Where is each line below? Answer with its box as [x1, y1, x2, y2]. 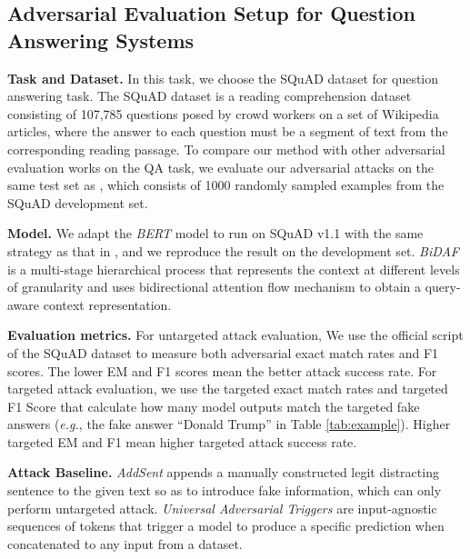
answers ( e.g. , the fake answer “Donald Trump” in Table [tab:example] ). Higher [7, 414, 451, 434]
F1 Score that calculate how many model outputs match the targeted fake [7, 396, 420, 415]
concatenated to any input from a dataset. [7, 534, 243, 553]
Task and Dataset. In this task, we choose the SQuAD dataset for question [7, 68, 439, 87]
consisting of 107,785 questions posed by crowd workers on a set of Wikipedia [7, 104, 439, 123]
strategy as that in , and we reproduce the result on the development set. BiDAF [7, 241, 460, 260]
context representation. [43, 294, 172, 314]
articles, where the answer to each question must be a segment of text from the [7, 122, 448, 141]
